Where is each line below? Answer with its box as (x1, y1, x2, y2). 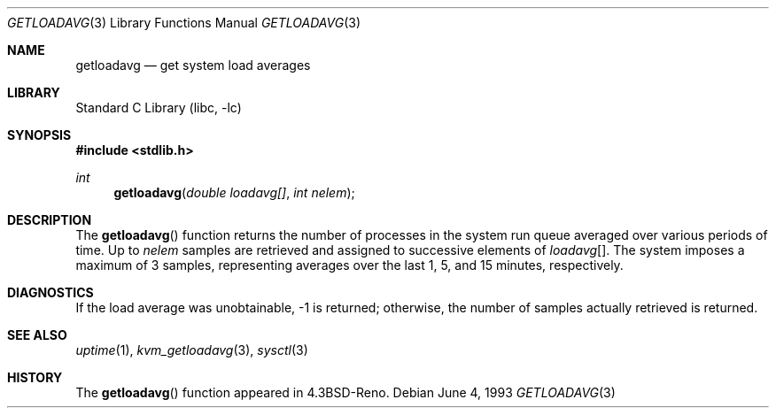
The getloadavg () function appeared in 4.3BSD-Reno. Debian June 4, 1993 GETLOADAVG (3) (75, 385, 616, 400)
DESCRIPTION (7, 212, 92, 227)
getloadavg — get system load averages (75, 58, 311, 73)
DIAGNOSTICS (7, 285, 94, 300)
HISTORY (7, 370, 63, 385)
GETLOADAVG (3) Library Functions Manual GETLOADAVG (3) (7, 15, 361, 30)
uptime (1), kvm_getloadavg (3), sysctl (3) (75, 342, 308, 357)
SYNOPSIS (7, 127, 72, 142)
